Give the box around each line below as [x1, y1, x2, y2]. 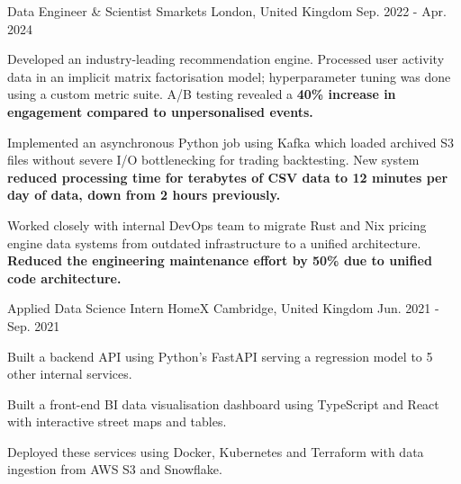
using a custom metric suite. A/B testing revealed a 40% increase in [7, 85, 396, 103]
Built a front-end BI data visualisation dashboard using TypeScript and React [7, 394, 439, 413]
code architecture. [7, 268, 122, 287]
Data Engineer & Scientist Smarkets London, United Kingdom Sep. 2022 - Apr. [7, 2, 447, 20]
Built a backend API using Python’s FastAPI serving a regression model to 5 [7, 346, 433, 365]
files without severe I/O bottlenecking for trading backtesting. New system [7, 150, 420, 169]
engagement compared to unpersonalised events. [7, 102, 313, 121]
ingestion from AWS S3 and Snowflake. [7, 460, 222, 479]
